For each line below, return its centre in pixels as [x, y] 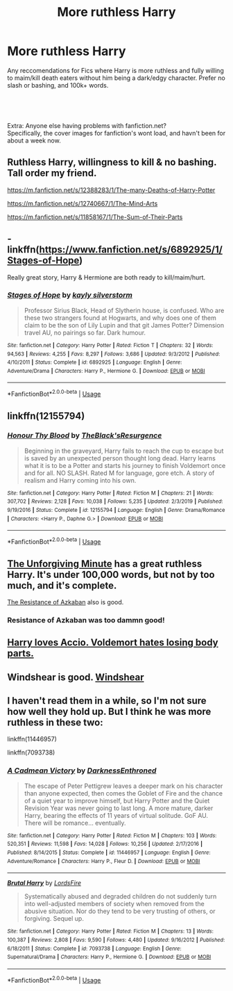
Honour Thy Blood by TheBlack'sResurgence [85, 435]
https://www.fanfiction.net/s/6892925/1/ [131, 250]
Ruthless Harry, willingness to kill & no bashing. [112, 162]
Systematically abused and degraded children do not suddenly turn [120, 896]
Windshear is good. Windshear [76, 677]
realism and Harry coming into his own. [80, 480]
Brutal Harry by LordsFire [44, 883]
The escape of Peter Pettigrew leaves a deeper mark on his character [123, 786]
